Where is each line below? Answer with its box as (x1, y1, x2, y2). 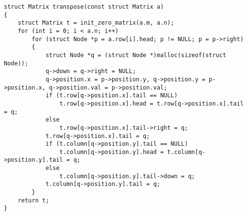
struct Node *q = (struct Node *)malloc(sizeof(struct (45, 51, 227, 59)
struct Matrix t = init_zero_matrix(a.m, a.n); (17, 19, 174, 27)
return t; (17, 197, 49, 204)
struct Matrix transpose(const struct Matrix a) (4, 3, 164, 10)
